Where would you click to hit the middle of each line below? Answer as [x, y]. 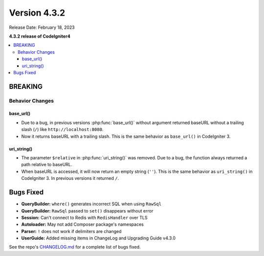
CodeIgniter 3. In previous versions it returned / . [70, 178]
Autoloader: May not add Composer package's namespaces [82, 224]
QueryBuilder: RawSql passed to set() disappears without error [87, 211]
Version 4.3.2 [37, 13]
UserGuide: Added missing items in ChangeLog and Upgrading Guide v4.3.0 [99, 238]
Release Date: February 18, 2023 [42, 27]
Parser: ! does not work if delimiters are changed [71, 231]
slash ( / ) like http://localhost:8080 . [62, 129]
